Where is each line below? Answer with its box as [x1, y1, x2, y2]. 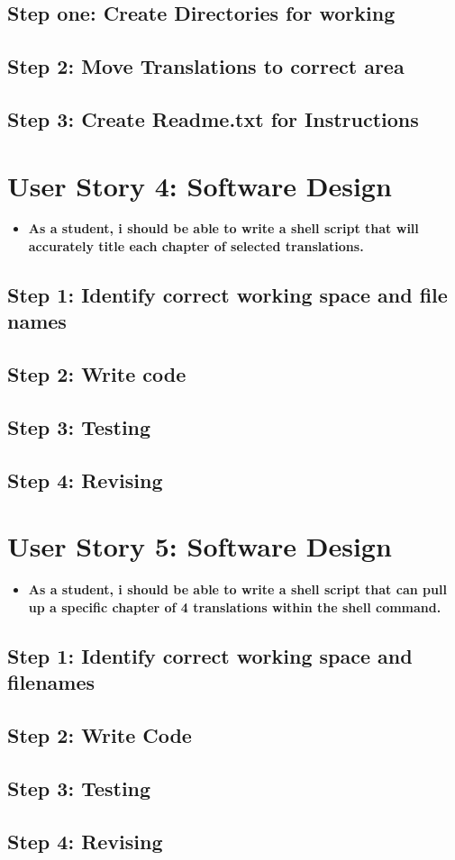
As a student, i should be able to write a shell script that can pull [28, 580, 447, 599]
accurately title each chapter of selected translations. [28, 237, 364, 256]
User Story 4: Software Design [7, 167, 392, 204]
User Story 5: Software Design [7, 528, 392, 565]
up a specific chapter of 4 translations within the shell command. [28, 597, 441, 616]
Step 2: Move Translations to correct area [7, 52, 405, 80]
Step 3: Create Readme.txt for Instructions [7, 104, 419, 132]
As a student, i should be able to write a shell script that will [28, 219, 419, 238]
